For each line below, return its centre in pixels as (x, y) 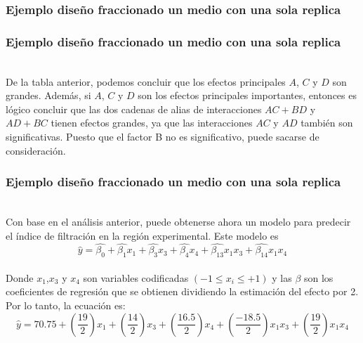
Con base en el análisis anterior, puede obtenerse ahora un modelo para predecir (178, 222)
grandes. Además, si (48, 95)
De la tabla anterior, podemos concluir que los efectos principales (146, 81)
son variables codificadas (136, 277)
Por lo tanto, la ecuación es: (66, 305)
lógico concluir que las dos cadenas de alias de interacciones (134, 109)
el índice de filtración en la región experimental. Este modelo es (142, 235)
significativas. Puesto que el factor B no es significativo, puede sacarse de (163, 137)
